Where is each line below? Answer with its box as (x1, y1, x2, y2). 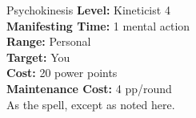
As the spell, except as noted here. (6, 96, 175, 112)
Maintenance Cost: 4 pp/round (6, 79, 172, 96)
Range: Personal (6, 33, 91, 50)
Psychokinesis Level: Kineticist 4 (6, 2, 170, 18)
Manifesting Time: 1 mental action (6, 17, 190, 34)
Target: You (6, 48, 70, 65)
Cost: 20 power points (6, 64, 118, 81)
